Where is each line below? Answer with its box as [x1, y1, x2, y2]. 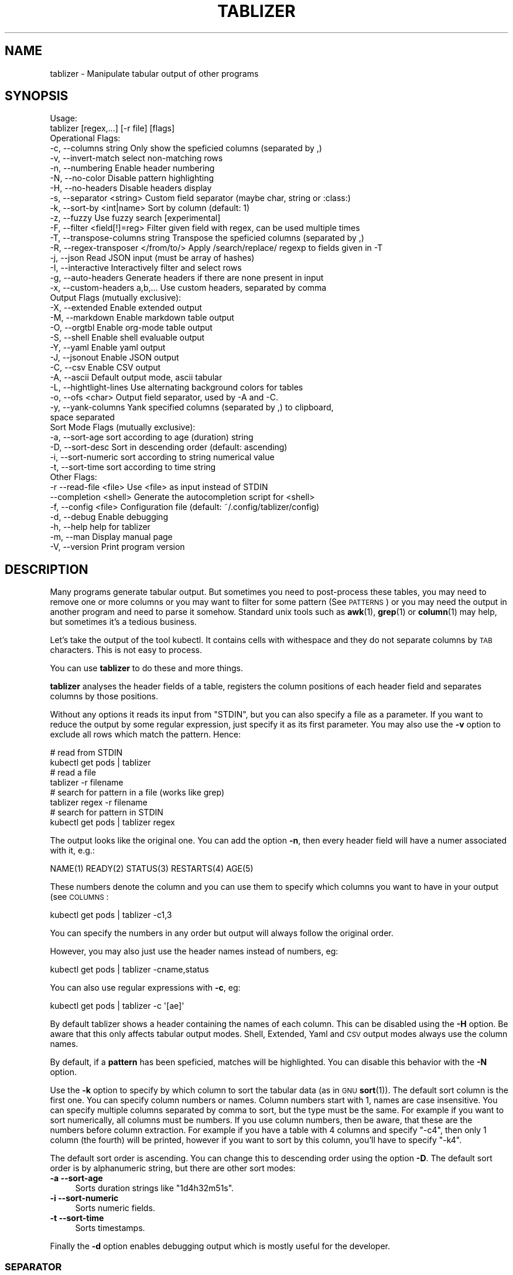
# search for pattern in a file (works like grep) [50, 787, 225, 798]
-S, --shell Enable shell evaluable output [50, 332, 205, 343]
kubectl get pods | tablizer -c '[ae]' [50, 1001, 184, 1011]
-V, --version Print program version [50, 542, 185, 552]
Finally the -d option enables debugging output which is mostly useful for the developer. [50, 1241, 391, 1252]
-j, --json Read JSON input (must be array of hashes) [50, 253, 255, 263]
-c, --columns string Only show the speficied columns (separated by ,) [50, 143, 322, 154]
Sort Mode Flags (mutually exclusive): [50, 422, 196, 433]
